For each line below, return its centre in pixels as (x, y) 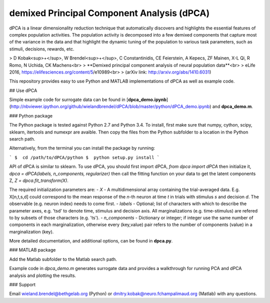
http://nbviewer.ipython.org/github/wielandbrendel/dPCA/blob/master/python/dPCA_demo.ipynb (110, 106)
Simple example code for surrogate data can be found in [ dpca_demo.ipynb (88, 99)
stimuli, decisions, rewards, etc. (42, 49)
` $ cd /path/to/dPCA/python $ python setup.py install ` (84, 157)
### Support (22, 284)
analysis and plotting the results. (43, 275)
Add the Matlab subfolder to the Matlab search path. (63, 259)
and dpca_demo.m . (233, 106)
